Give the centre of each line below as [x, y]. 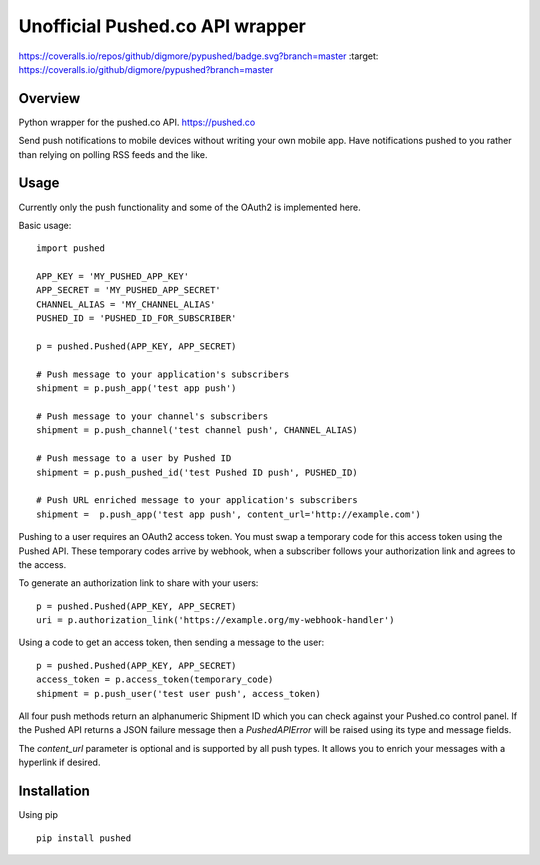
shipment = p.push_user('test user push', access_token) [179, 693]
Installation [54, 791]
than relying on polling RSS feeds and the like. [113, 154]
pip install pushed [84, 838]
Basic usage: [45, 225]
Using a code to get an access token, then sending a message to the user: [171, 642]
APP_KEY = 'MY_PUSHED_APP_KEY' [113, 276]
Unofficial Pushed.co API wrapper [162, 26]
